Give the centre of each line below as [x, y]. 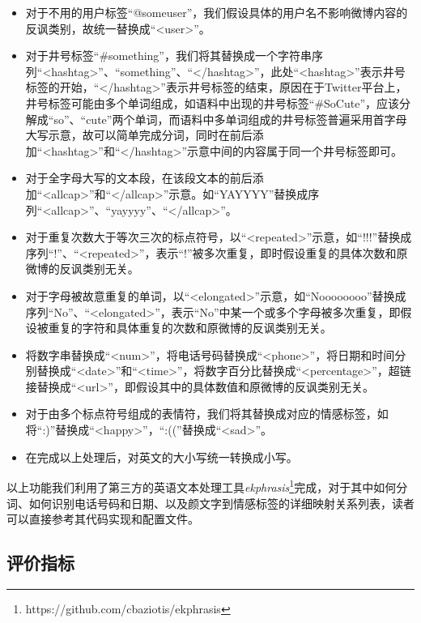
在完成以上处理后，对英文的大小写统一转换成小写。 [162, 457]
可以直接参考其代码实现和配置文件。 [103, 519]
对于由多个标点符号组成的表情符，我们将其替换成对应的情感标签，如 [207, 414]
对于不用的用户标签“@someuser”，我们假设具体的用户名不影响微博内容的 [217, 12]
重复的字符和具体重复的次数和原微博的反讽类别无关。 [190, 328]
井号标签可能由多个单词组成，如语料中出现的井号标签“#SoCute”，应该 [213, 102]
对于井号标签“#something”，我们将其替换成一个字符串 [168, 55]
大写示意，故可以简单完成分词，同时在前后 [139, 135]
